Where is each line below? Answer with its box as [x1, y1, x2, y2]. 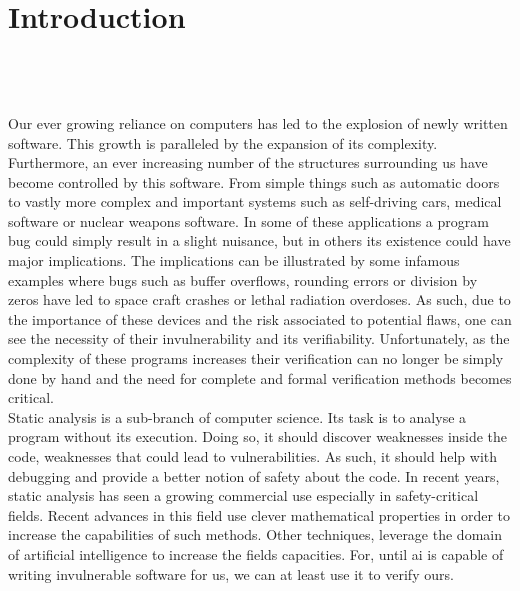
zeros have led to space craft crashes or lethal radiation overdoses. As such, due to [8, 289, 511, 310]
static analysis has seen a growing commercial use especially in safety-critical [8, 485, 479, 506]
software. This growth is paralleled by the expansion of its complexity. [8, 132, 438, 153]
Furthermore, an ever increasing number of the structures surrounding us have [8, 152, 488, 173]
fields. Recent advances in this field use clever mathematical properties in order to [8, 504, 511, 525]
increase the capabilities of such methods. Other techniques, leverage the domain [8, 524, 502, 545]
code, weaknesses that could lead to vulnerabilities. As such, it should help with [8, 446, 498, 466]
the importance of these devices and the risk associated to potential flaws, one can [8, 308, 512, 329]
